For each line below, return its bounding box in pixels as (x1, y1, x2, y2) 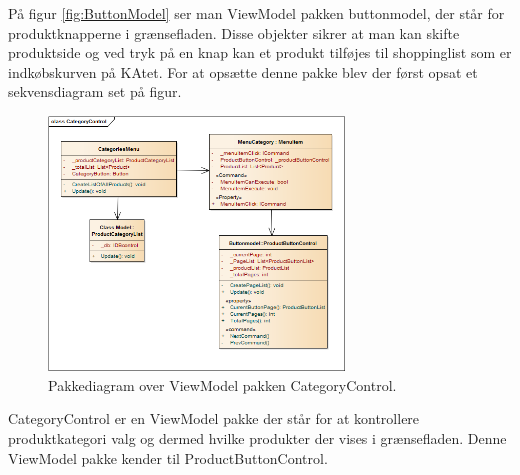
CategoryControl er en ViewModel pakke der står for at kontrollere (8, 408, 420, 429)
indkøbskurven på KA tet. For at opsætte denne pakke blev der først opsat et (8, 61, 478, 82)
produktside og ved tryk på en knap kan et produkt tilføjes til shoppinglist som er (8, 42, 512, 63)
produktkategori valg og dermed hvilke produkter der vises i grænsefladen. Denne (8, 428, 507, 449)
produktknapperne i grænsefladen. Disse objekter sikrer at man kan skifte (8, 22, 460, 43)
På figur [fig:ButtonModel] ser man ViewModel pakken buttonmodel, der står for (8, 3, 505, 23)
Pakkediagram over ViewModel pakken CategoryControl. (48, 374, 397, 395)
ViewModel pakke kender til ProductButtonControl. (8, 447, 328, 468)
